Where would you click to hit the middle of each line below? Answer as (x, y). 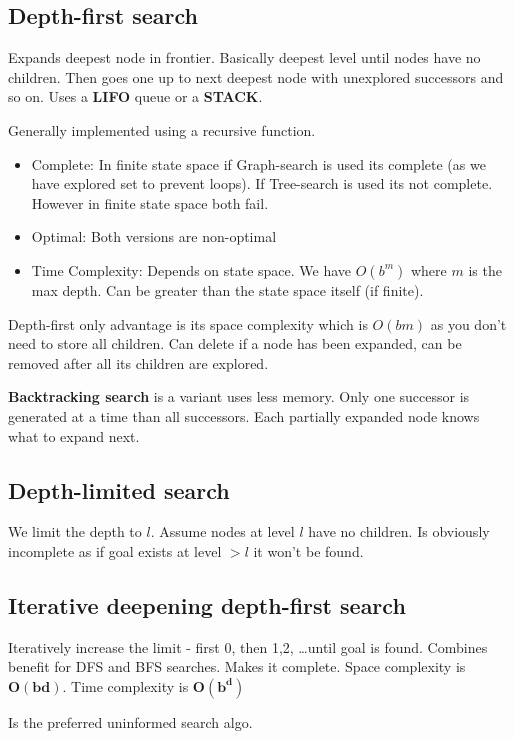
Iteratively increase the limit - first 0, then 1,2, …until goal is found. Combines (248, 646)
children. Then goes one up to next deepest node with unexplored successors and (256, 76)
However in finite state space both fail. (150, 202)
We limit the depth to (75, 531)
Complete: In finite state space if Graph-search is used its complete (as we (258, 163)
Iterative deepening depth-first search (207, 604)
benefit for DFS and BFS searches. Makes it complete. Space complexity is (237, 666)
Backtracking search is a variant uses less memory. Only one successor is (239, 396)
